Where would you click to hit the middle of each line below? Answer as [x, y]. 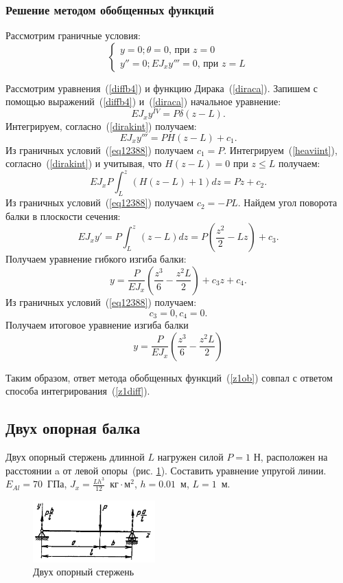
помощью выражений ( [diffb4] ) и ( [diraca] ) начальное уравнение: [143, 101]
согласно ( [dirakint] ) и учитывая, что [84, 163]
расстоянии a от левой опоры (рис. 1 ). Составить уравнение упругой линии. [166, 470]
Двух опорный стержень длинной [75, 456]
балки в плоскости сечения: [63, 216]
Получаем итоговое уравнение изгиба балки [97, 324]
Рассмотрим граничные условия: [73, 35]
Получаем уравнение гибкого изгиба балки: [96, 259]
